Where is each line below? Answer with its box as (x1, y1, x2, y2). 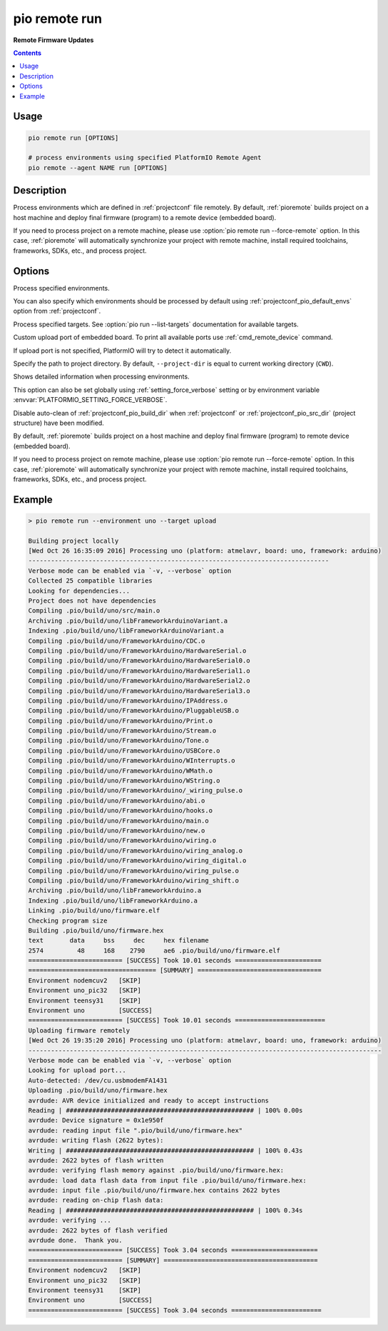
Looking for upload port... (28, 1066, 126, 1075)
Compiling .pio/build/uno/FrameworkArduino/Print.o (28, 716, 213, 725)
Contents (13, 49, 42, 57)
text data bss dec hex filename (28, 936, 210, 945)
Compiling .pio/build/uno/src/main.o (28, 607, 160, 615)
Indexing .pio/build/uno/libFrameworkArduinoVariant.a (28, 627, 224, 635)
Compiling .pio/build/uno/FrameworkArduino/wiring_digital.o (28, 857, 247, 865)
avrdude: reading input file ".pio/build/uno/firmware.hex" (28, 1126, 243, 1135)
